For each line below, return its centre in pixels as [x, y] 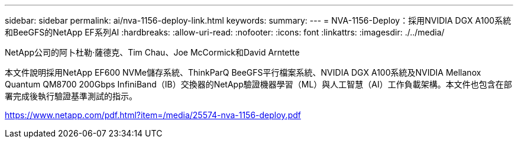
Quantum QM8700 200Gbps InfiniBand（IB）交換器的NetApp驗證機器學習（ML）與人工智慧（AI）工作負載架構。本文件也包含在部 [258, 84]
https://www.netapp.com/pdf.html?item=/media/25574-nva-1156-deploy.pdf [153, 115]
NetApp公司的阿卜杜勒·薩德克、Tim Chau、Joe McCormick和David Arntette [152, 52]
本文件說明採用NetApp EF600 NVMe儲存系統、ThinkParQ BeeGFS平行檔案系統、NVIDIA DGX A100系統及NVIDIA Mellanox [243, 72]
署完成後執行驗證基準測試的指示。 [71, 96]
